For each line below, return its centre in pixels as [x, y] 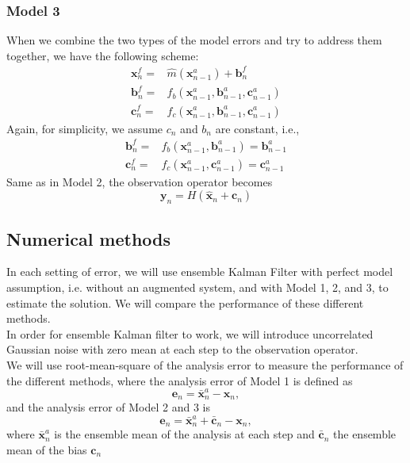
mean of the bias [47, 449]
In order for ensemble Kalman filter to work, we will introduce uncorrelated [190, 333]
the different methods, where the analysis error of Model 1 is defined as [180, 380]
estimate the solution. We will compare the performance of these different [185, 302]
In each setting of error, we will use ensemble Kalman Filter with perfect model [200, 272]
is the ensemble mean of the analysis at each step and [184, 434]
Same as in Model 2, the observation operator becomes [140, 181]
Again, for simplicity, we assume [85, 128]
